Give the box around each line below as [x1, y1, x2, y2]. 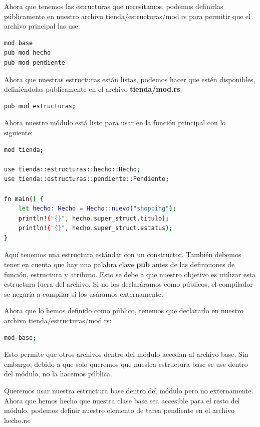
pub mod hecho [4, 49, 51, 57]
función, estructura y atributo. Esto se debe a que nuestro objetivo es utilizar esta [4, 269, 256, 279]
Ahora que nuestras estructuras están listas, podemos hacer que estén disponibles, [4, 74, 255, 84]
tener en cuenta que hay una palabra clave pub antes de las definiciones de [4, 259, 235, 270]
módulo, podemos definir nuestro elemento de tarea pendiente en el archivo [4, 405, 234, 415]
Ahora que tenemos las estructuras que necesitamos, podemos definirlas [4, 1, 223, 11]
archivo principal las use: [4, 21, 80, 31]
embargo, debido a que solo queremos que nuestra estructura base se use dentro [4, 358, 248, 369]
